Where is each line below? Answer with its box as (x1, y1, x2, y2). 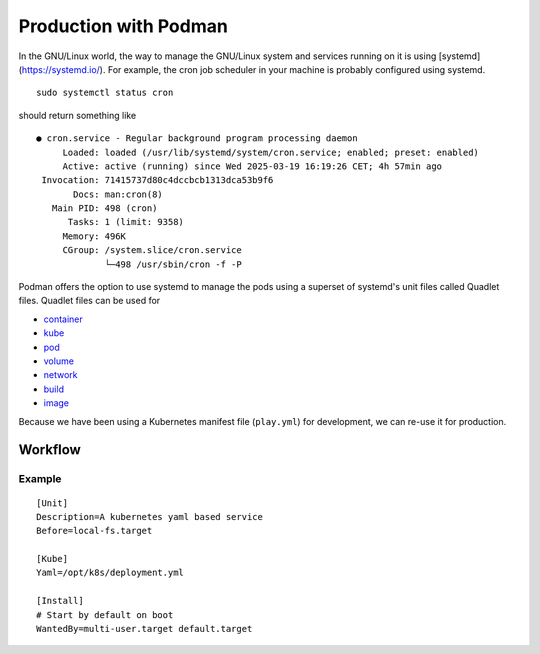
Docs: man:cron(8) (73, 188, 164, 200)
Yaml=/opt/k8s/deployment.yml (36, 567, 185, 579)
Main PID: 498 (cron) (51, 203, 158, 214)
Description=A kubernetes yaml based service (36, 511, 264, 522)
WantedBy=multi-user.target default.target (36, 623, 253, 635)
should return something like (18, 109, 137, 121)
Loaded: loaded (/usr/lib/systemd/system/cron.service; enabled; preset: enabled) (62, 146, 480, 158)
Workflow (18, 441, 82, 459)
